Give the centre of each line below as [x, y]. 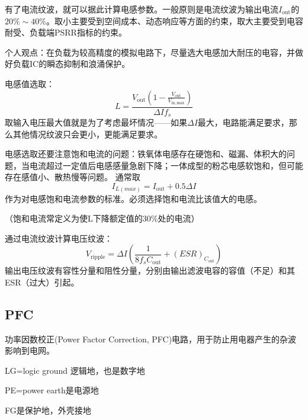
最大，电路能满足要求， [243, 122]
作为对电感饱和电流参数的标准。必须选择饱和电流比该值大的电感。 [133, 198]
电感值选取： [30, 83]
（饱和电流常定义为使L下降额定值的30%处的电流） [102, 218]
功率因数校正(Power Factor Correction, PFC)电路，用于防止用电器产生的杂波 [151, 339]
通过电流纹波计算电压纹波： [59, 238]
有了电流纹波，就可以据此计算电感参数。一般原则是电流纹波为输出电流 [142, 9]
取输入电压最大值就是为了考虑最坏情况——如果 [96, 122]
